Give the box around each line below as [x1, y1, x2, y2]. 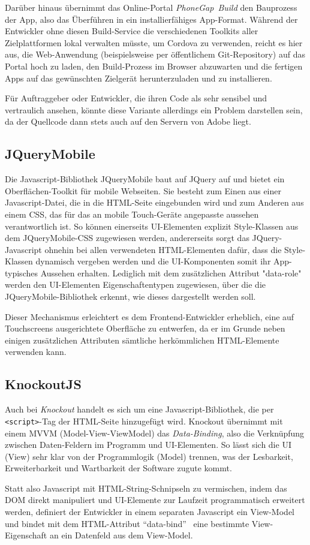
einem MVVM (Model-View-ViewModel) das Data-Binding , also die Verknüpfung [5, 426, 305, 439]
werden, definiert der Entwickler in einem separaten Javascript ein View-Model [5, 505, 294, 518]
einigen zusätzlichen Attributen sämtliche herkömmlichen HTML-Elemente [5, 333, 279, 346]
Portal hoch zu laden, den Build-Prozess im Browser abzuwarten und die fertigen [5, 59, 303, 72]
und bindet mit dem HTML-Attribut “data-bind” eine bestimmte [5, 517, 249, 529]
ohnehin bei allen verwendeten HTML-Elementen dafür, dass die [44, 243, 282, 255]
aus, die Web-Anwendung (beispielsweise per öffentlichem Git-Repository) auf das [5, 48, 305, 61]
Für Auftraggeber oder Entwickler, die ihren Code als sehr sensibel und [5, 92, 267, 104]
